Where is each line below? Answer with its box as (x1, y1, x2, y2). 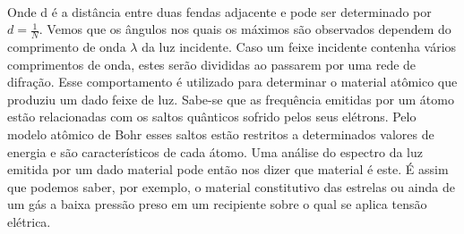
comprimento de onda (7, 38, 126, 56)
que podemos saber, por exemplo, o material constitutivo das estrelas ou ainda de (7, 177, 455, 196)
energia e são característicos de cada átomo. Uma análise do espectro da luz (7, 142, 424, 161)
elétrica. (7, 212, 51, 230)
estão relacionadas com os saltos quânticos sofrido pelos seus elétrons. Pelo (7, 107, 417, 126)
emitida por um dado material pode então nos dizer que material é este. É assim (7, 160, 449, 179)
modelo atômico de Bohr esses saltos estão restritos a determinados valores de (7, 124, 434, 143)
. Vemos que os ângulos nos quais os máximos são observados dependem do (39, 20, 451, 38)
